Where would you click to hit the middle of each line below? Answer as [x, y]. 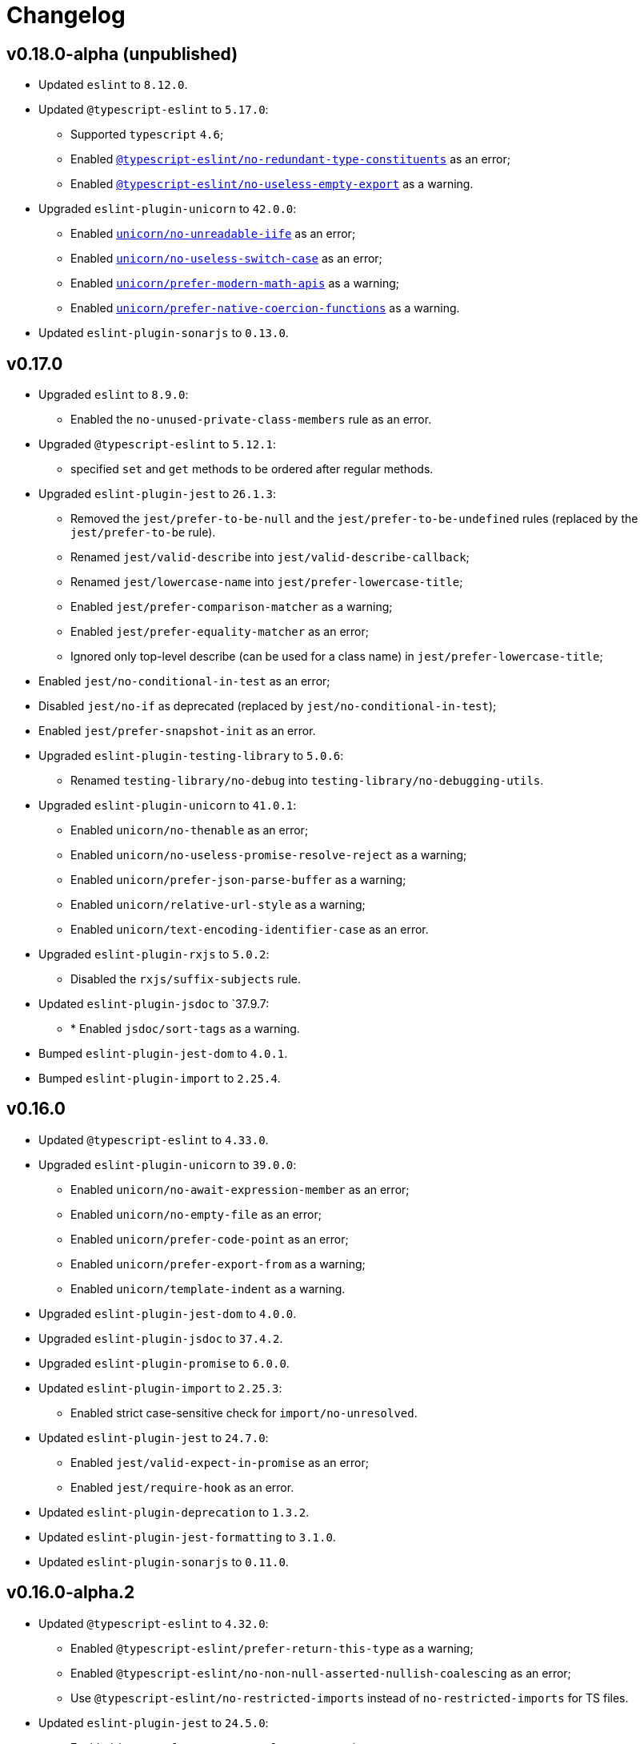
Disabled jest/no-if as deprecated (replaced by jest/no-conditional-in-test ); [268, 706]
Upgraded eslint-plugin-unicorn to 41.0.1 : [168, 806]
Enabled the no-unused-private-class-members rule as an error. [251, 420]
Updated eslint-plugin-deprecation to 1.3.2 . [174, 1512]
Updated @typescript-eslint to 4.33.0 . [154, 1139]
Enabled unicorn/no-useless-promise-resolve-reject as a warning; [269, 855]
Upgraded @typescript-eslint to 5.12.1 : [158, 444]
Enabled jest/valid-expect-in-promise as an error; [220, 1462]
